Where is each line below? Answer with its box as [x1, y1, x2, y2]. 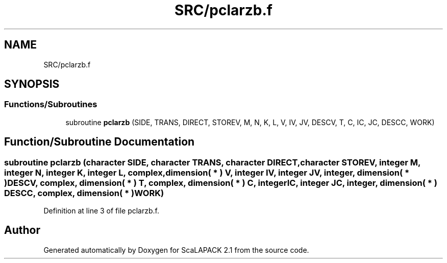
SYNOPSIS [4, 78, 60, 91]
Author [4, 224, 40, 237]
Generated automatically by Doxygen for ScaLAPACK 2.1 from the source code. [43, 245, 309, 254]
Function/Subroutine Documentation [4, 135, 195, 149]
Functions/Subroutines [4, 99, 97, 110]
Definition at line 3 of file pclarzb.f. [43, 206, 160, 216]
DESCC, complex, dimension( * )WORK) [4, 187, 164, 198]
